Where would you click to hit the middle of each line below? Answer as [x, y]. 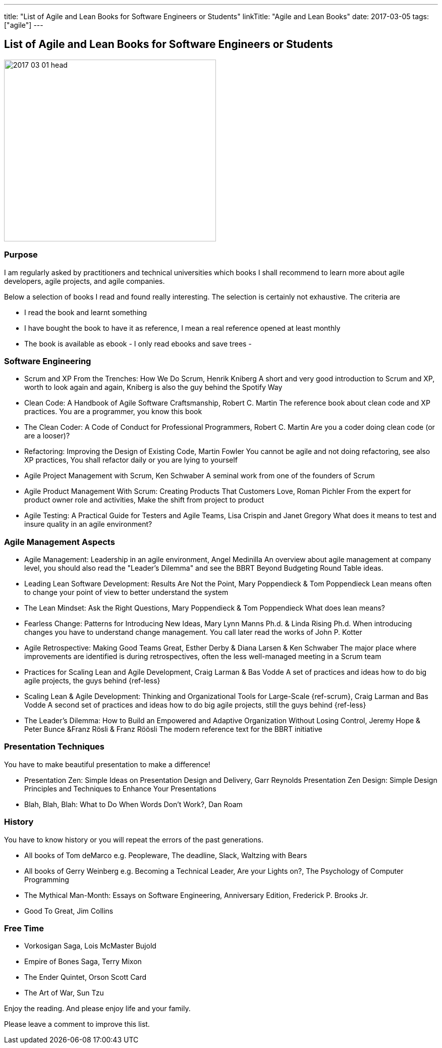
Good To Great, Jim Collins [69, 911]
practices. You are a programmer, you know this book [113, 412]
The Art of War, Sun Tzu [64, 993]
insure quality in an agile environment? [88, 524]
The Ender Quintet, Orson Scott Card [85, 977]
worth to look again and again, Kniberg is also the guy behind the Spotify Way [153, 387]
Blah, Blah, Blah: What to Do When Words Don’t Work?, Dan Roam [133, 804]
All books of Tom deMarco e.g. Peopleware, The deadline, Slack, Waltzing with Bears [166, 855]
